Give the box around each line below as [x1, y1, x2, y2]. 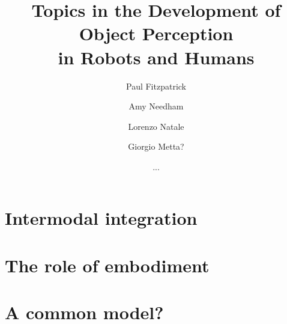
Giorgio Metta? [128, 140, 184, 153]
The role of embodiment [5, 252, 210, 277]
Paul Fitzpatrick [125, 79, 186, 92]
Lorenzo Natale [128, 120, 184, 132]
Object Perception [79, 21, 234, 46]
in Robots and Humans [58, 44, 255, 69]
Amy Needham [128, 100, 184, 112]
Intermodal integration [5, 206, 198, 230]
